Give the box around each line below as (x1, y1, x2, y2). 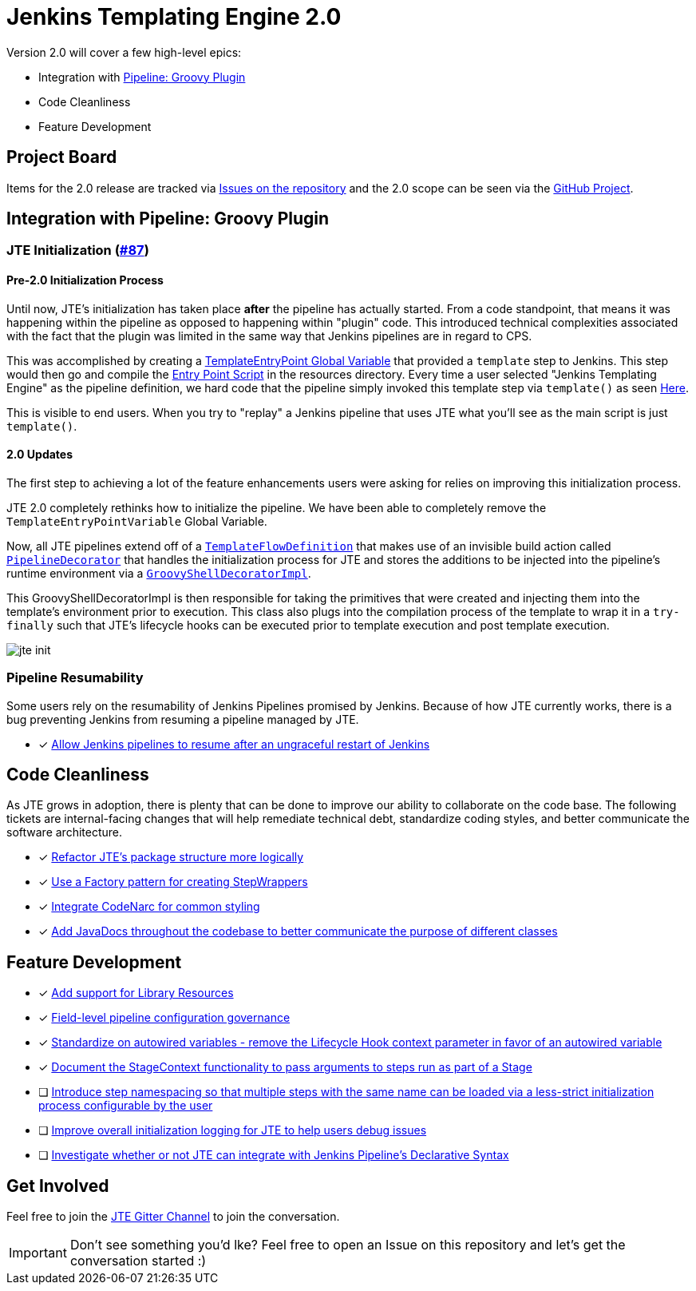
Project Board (6, 147, 117, 168)
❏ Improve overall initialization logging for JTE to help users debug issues (38, 1123, 427, 1138)
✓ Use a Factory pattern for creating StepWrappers (38, 875, 308, 889)
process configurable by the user (38, 1098, 213, 1113)
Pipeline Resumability (6, 669, 144, 686)
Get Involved (6, 1175, 109, 1196)
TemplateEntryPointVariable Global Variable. (6, 514, 267, 528)
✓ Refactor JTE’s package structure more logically (38, 850, 304, 864)
